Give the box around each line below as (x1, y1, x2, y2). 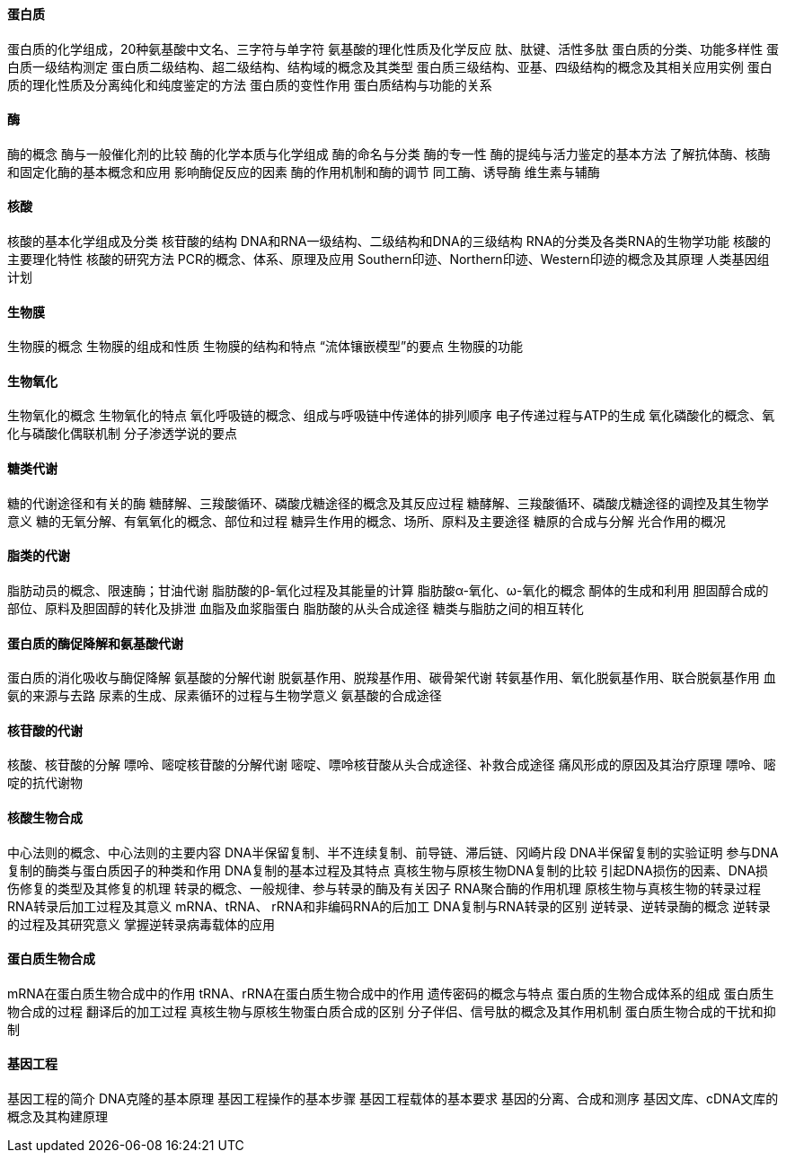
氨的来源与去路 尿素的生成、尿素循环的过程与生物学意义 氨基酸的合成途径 (7, 688, 442, 704)
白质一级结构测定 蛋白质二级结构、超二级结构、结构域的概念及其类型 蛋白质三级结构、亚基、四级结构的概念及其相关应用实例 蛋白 (7, 58, 773, 75)
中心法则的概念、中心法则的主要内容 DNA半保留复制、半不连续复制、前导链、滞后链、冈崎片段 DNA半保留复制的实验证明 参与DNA (7, 844, 779, 860)
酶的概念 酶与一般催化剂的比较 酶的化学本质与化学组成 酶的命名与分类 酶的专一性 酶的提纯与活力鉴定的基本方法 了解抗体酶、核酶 (7, 145, 771, 162)
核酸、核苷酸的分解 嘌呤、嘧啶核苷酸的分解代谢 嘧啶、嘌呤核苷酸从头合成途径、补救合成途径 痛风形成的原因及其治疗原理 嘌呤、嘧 (7, 757, 776, 773)
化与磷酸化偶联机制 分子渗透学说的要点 (7, 426, 237, 442)
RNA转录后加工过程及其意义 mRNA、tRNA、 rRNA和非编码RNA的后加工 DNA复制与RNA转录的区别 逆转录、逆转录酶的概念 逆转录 (7, 898, 771, 914)
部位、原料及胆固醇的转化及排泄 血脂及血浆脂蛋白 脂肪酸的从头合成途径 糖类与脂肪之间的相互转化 (7, 600, 584, 616)
